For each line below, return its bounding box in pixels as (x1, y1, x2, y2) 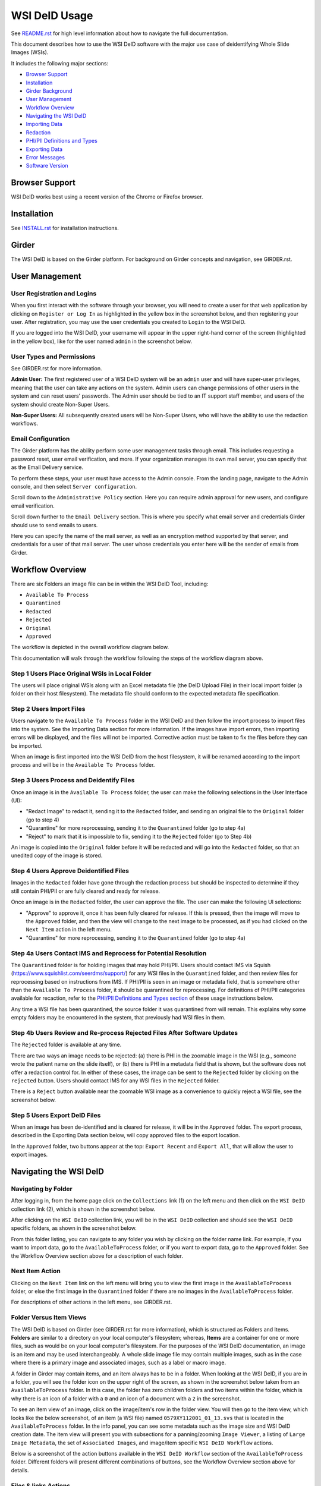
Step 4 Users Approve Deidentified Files (11, 867, 130, 875)
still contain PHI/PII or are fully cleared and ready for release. (11, 887, 160, 895)
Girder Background (26, 87, 73, 95)
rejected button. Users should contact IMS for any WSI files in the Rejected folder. (11, 1076, 220, 1084)
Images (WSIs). (11, 49, 49, 56)
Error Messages (26, 154, 65, 161)
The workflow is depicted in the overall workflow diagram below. (11, 644, 169, 651)
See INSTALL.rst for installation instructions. (11, 225, 119, 232)
